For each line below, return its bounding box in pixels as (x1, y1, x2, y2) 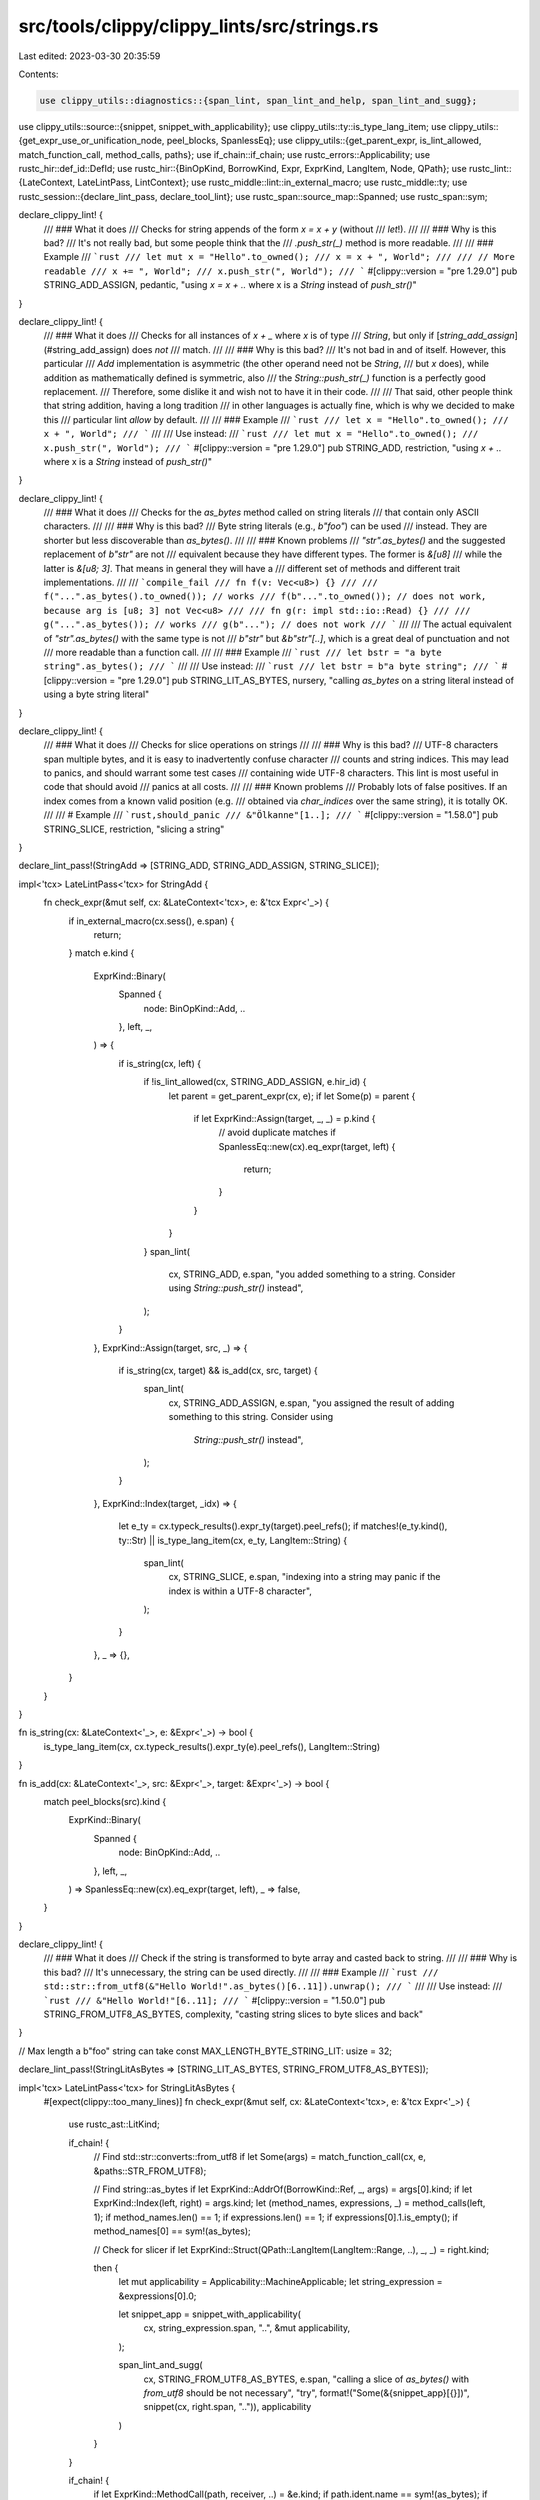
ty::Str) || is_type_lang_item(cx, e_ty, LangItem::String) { (118, 1534, 348, 1546)
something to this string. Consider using (168, 1411, 334, 1423)
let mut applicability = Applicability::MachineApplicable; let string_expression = (118, 2276, 444, 2288)
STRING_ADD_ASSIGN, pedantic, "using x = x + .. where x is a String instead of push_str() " (43, 279, 417, 291)
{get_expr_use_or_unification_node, (18, 135, 165, 147)
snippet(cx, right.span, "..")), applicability (143, 2401, 312, 2413)
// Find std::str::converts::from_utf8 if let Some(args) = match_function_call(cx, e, (93, 2151, 427, 2163)
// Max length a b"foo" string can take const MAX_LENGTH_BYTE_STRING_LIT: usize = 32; (18, 2045, 392, 2057)
